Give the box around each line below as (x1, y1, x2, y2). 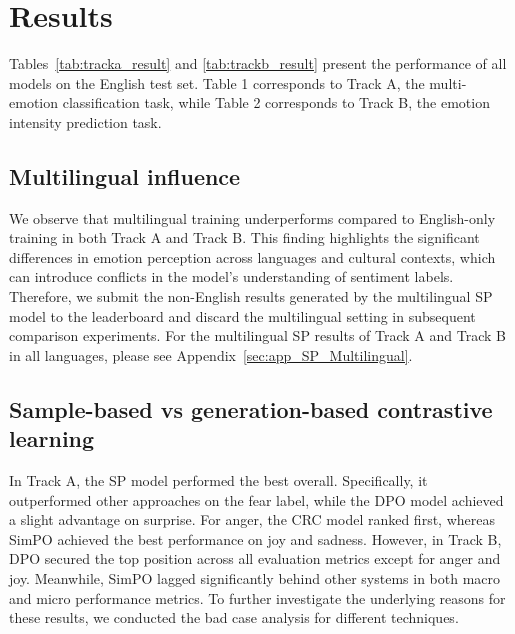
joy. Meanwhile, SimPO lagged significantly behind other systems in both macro (9, 568, 501, 589)
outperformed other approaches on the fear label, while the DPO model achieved (9, 489, 504, 510)
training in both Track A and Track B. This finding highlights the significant (9, 227, 480, 248)
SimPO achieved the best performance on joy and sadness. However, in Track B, (9, 528, 502, 549)
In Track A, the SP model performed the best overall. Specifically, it (9, 470, 428, 491)
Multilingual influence (9, 160, 241, 191)
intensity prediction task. (9, 111, 162, 132)
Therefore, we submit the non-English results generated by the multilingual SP (9, 286, 493, 307)
